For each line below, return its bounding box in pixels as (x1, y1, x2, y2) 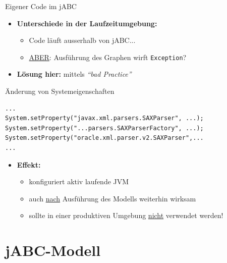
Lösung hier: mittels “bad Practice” (17, 69, 132, 79)
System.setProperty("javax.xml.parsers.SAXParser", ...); (5, 115, 204, 122)
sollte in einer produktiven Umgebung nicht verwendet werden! (29, 210, 223, 221)
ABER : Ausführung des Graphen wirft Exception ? (29, 51, 187, 62)
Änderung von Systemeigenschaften (5, 86, 115, 96)
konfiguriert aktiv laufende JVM (29, 176, 129, 187)
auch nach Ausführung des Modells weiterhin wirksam (29, 193, 196, 203)
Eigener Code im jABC (5, 1, 77, 11)
